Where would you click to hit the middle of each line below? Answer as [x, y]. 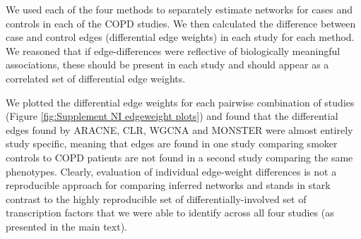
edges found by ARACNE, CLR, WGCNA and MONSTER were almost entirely [179, 129]
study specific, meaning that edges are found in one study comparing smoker [172, 143]
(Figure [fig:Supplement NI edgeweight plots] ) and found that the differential [172, 116]
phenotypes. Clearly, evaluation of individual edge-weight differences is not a [171, 171]
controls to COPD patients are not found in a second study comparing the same [179, 157]
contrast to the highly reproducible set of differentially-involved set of [156, 198]
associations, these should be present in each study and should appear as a [167, 65]
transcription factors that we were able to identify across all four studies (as [170, 213]
